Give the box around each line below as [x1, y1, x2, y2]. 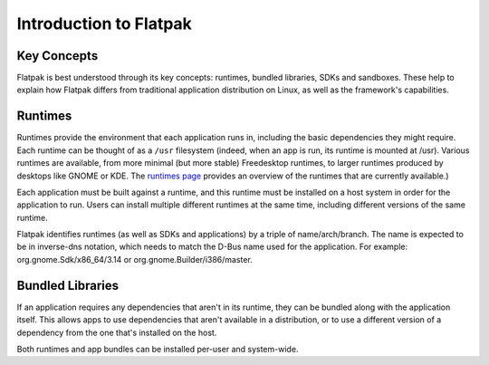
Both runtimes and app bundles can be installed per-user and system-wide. [16, 343, 299, 354]
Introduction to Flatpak [16, 14, 192, 34]
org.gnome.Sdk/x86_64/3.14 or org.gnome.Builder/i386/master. [16, 254, 253, 264]
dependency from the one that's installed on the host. [16, 327, 217, 338]
